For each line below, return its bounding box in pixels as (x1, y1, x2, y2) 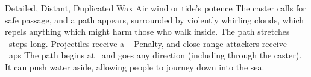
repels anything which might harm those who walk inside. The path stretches (5, 25, 290, 38)
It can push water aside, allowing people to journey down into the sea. (5, 60, 265, 73)
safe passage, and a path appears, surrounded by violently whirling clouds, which (5, 13, 304, 26)
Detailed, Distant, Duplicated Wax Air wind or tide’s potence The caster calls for (5, 2, 306, 14)
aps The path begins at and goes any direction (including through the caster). (9, 49, 302, 61)
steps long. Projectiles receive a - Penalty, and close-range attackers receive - (9, 37, 293, 49)
